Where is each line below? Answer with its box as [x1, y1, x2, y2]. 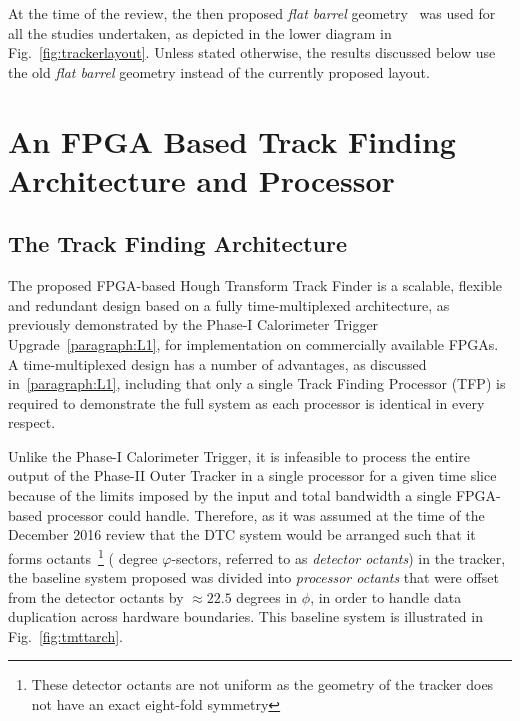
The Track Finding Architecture [8, 228, 348, 259]
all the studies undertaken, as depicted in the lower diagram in [8, 22, 392, 43]
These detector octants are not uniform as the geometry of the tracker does [31, 674, 494, 695]
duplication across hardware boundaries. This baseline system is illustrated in [8, 606, 483, 627]
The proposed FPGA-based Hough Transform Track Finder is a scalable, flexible [8, 275, 503, 296]
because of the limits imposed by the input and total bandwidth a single [8, 485, 452, 506]
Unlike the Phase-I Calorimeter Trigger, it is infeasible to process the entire [8, 445, 470, 466]
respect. [8, 412, 56, 433]
